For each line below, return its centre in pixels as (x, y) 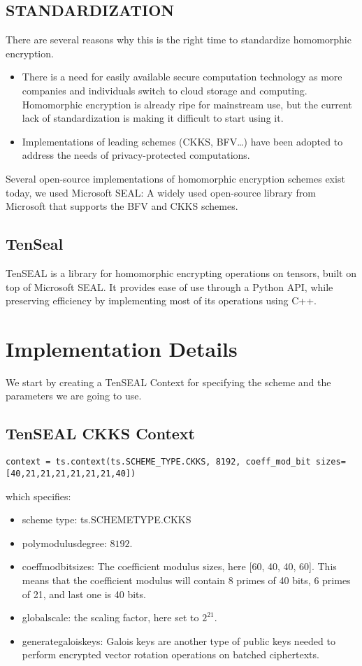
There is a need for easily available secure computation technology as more (182, 77)
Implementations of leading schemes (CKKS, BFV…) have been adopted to (182, 141)
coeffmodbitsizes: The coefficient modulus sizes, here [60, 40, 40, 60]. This (179, 566)
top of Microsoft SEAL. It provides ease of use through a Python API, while (169, 286)
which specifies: (38, 496)
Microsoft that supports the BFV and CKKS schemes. (122, 206)
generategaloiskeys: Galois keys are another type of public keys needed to (179, 640)
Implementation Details (122, 348)
